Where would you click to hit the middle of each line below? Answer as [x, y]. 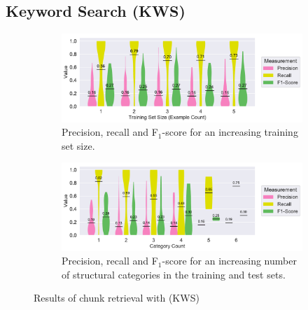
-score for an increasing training [230, 132]
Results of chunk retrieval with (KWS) [117, 298]
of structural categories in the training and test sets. [174, 274]
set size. [78, 145]
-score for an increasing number [229, 261]
